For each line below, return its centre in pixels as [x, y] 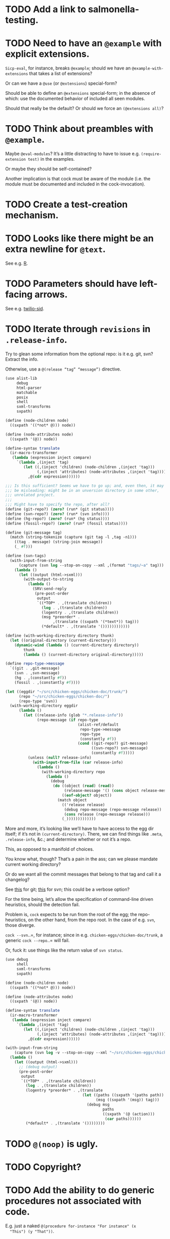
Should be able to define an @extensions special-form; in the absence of [80, 93]
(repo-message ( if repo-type [68, 720]
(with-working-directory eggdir [44, 706]
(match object [72, 800]
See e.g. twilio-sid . [25, 309]
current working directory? [33, 864]
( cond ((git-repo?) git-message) [113, 744]
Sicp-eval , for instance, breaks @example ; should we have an [68, 68]
